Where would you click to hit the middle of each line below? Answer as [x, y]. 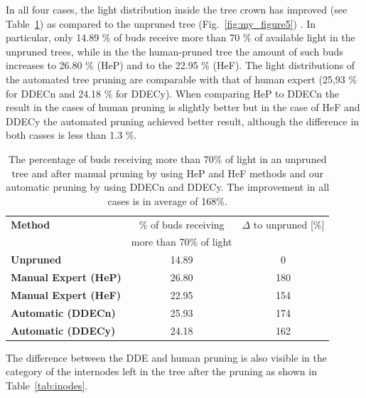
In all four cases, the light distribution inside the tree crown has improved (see [177, 9]
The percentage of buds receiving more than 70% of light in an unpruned [167, 158]
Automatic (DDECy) [63, 330]
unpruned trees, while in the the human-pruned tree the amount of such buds [174, 51]
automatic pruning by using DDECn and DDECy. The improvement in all [168, 187]
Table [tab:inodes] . [47, 385]
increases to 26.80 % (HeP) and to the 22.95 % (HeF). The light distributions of [181, 65]
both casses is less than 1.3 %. [71, 135]
